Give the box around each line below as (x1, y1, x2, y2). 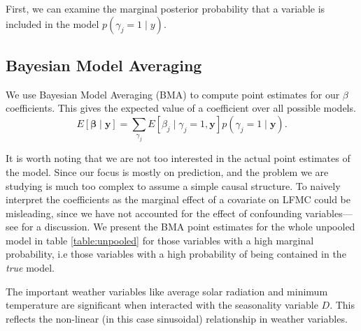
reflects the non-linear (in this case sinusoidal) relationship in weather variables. (6, 311, 348, 325)
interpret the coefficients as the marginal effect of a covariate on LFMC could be (6, 192, 351, 207)
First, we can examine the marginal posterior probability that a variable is (6, 1, 325, 15)
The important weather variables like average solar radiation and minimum (6, 284, 328, 298)
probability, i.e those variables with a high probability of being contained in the (6, 247, 346, 261)
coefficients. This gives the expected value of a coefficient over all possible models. (6, 101, 356, 115)
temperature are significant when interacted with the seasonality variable (6, 297, 318, 312)
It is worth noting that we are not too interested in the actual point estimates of (6, 151, 351, 165)
